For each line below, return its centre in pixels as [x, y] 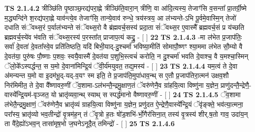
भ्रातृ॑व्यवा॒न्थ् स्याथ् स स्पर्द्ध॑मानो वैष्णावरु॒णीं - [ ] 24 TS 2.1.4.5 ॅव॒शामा [150, 94]
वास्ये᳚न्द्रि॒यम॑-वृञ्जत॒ [27, 94]
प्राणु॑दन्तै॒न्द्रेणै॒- [236, 85]
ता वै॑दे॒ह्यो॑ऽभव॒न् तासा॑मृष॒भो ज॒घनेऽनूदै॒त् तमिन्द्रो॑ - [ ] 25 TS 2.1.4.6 [90, 123]
